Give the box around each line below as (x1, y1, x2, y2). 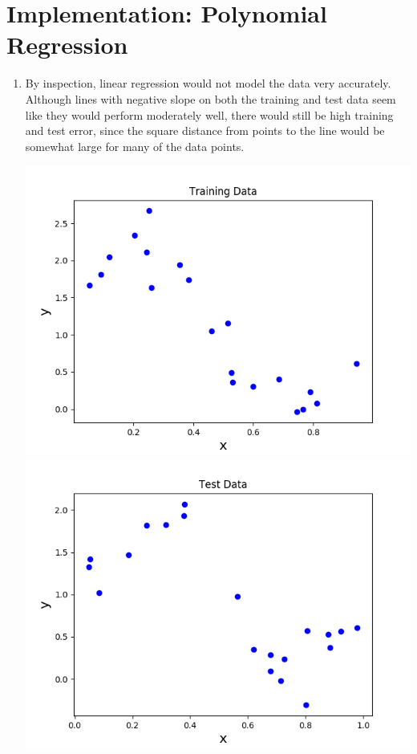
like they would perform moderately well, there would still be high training (25, 106, 394, 123)
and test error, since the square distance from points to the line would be (25, 122, 385, 139)
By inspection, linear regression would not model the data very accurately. (25, 75, 391, 92)
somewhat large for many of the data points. (25, 137, 245, 154)
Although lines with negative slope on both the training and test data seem (25, 90, 396, 107)
